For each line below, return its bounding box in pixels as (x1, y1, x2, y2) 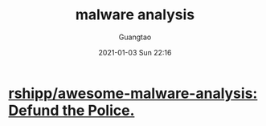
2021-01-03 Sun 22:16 (98, 47, 172, 57)
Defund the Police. (8, 101, 135, 120)
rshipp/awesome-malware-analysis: (8, 84, 258, 102)
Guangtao (118, 32, 152, 42)
